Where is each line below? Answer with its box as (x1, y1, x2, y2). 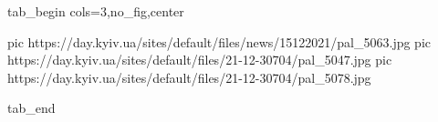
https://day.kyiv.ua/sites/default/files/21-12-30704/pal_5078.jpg (7, 67, 371, 86)
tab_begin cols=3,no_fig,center (7, 2, 184, 20)
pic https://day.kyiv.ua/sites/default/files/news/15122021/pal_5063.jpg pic (7, 32, 431, 51)
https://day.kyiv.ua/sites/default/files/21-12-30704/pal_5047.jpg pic (7, 50, 392, 69)
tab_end (7, 98, 56, 117)
